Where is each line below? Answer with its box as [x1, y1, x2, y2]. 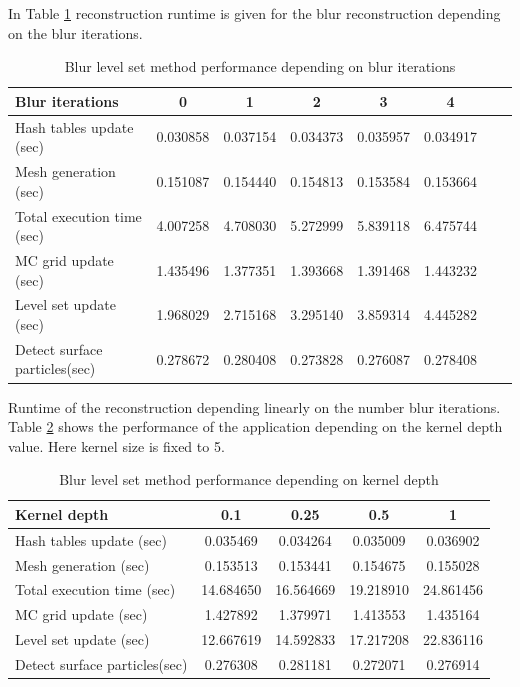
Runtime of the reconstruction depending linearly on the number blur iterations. [8, 396, 501, 417]
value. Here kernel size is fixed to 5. [8, 435, 225, 456]
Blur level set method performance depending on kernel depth [59, 469, 439, 490]
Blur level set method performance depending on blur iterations [64, 56, 456, 77]
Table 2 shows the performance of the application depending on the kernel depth [8, 416, 503, 437]
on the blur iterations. [8, 22, 143, 43]
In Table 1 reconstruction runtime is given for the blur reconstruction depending [8, 3, 501, 23]
